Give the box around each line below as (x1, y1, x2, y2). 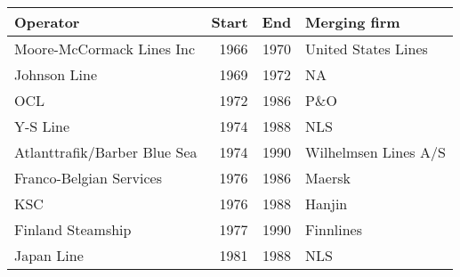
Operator (14, 12, 80, 32)
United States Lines (305, 38, 428, 59)
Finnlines (305, 219, 362, 240)
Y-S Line (14, 116, 70, 136)
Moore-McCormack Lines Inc (14, 38, 196, 59)
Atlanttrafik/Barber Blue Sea (14, 142, 198, 162)
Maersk (305, 167, 351, 188)
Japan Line (14, 245, 84, 265)
